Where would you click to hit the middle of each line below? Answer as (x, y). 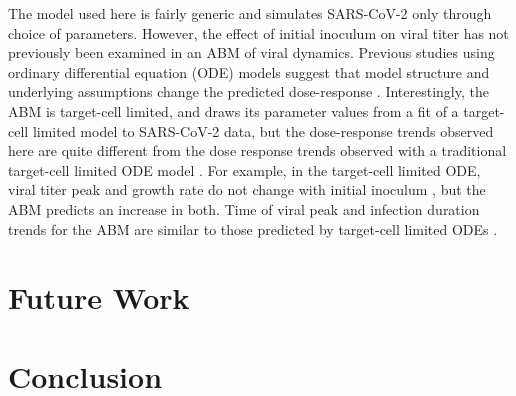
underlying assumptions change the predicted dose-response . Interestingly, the (248, 91)
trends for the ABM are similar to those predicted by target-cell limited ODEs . (253, 228)
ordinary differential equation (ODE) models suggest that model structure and (249, 71)
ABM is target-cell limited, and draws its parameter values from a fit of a (233, 110)
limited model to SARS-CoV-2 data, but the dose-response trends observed (263, 130)
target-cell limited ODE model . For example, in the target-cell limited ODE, (244, 169)
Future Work (99, 297)
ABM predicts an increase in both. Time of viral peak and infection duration (244, 208)
